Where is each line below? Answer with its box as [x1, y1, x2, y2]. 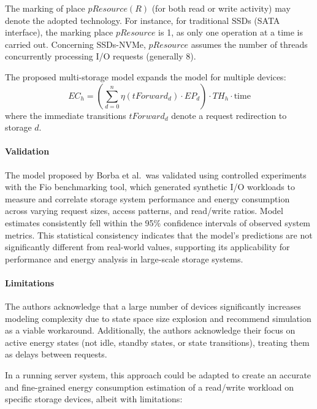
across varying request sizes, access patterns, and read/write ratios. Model [5, 204, 283, 217]
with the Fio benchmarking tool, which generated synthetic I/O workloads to [5, 180, 295, 193]
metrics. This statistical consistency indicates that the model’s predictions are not [5, 228, 313, 241]
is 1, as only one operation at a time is [158, 26, 304, 39]
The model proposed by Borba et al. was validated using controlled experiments [5, 168, 307, 181]
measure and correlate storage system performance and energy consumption [5, 192, 290, 205]
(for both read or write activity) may [151, 2, 291, 14]
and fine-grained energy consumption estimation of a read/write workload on [5, 380, 294, 393]
